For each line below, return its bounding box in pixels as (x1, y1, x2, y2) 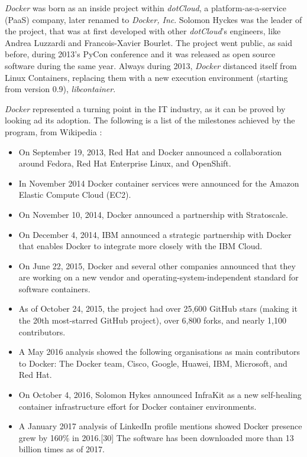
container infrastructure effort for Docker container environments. (18, 400, 257, 412)
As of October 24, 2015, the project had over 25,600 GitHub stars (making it (18, 302, 298, 315)
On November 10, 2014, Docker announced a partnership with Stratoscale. (18, 208, 288, 220)
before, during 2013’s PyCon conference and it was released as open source (5, 48, 276, 60)
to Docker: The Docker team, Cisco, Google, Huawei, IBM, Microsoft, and (18, 357, 287, 369)
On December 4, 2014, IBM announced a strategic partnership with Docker (18, 228, 292, 240)
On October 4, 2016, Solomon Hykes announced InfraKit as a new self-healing (18, 389, 302, 401)
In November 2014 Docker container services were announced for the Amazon (18, 177, 299, 189)
